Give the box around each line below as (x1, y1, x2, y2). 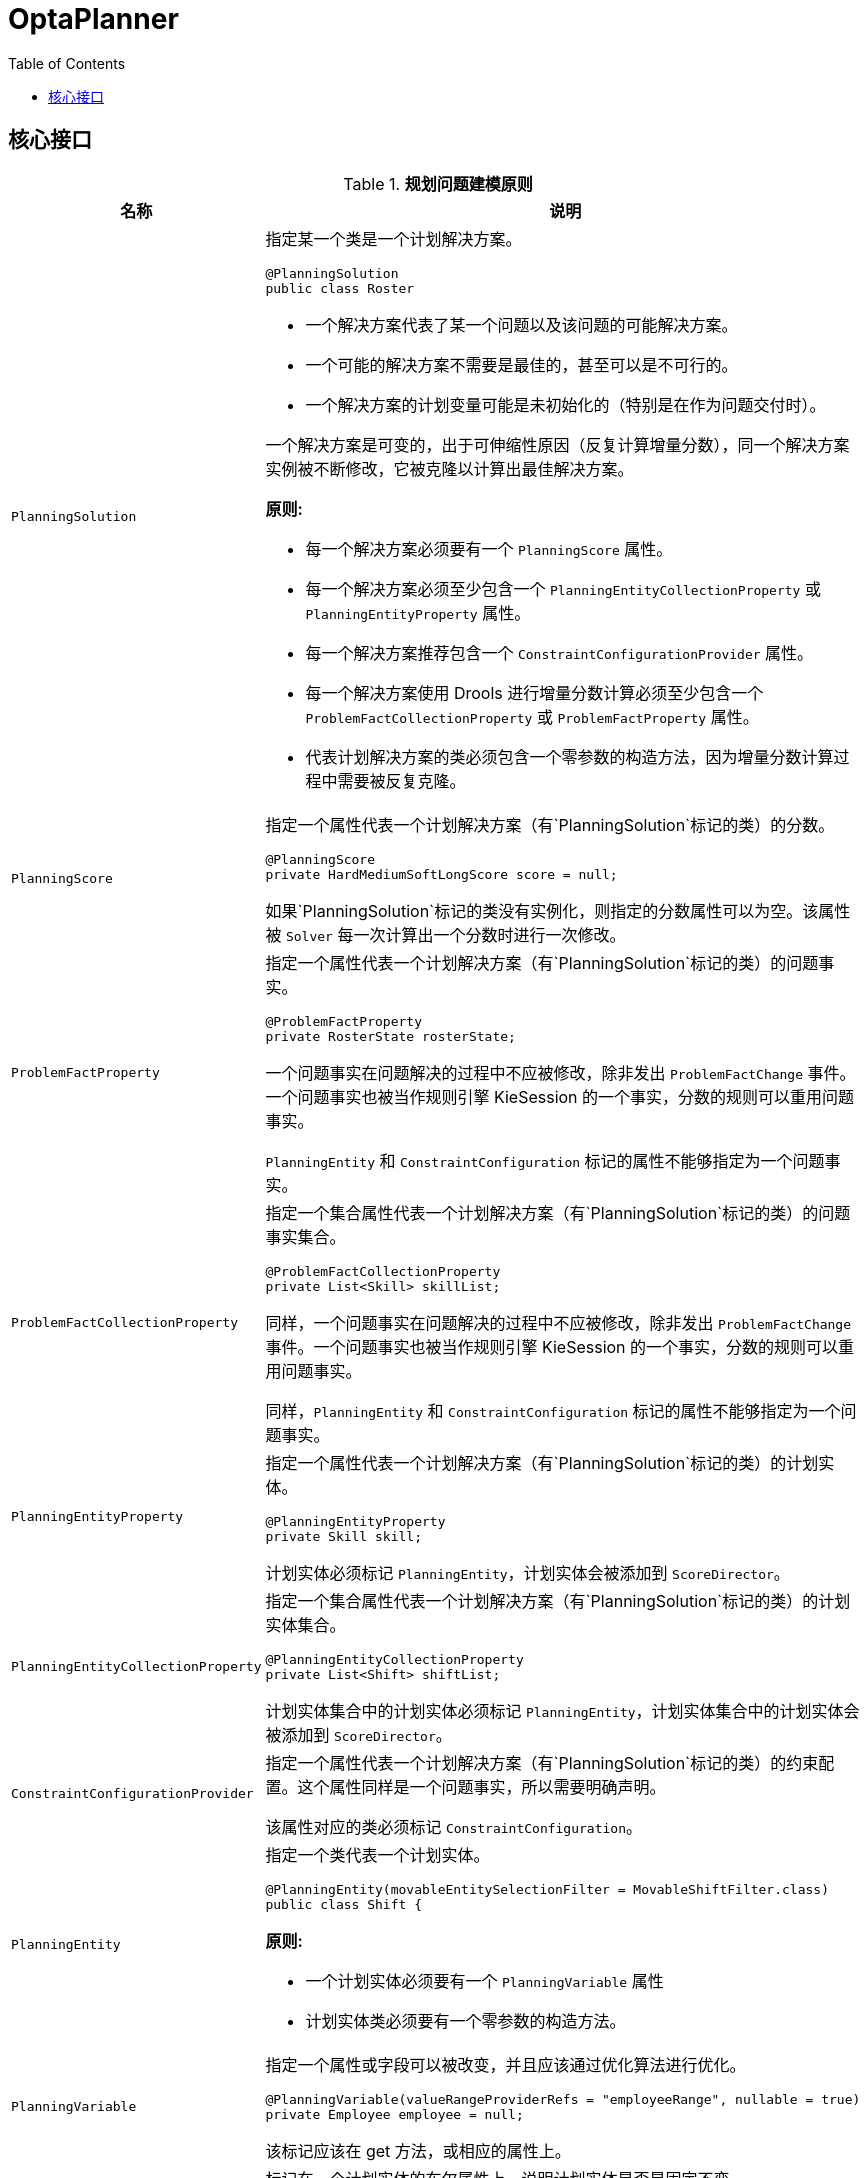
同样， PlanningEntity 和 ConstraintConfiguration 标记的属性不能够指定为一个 (265, 1400, 841, 1421)
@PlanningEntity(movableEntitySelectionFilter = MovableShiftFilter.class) (265, 1881, 829, 1897)
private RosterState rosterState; (265, 1028, 516, 1044)
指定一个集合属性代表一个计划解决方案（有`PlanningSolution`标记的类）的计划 (265, 1590, 851, 1611)
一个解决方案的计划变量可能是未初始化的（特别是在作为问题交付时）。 (305, 394, 826, 415)
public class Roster (265, 280, 415, 296)
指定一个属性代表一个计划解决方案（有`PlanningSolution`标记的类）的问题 (265, 952, 819, 973)
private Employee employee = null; (265, 2106, 524, 2122)
